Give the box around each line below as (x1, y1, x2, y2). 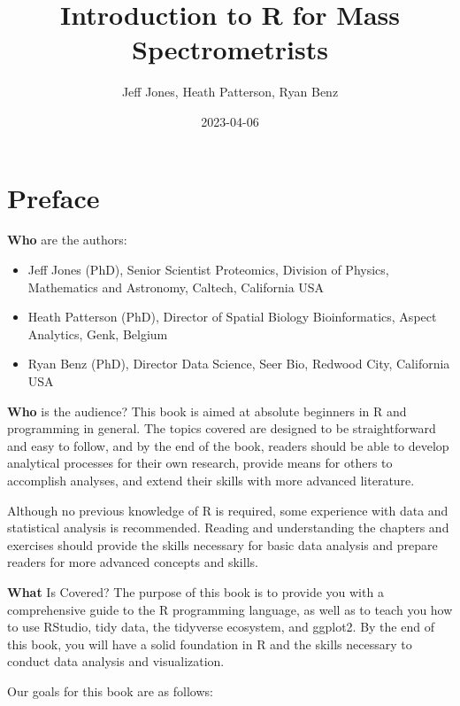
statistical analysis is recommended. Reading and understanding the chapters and (7, 518, 449, 537)
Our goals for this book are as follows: (7, 681, 213, 700)
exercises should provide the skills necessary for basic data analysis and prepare (7, 535, 438, 554)
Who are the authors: (7, 230, 127, 249)
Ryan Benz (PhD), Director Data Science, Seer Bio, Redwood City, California (27, 354, 450, 373)
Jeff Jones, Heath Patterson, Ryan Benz (121, 82, 339, 101)
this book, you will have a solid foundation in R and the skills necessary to (7, 634, 412, 653)
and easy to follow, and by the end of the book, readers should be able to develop (7, 436, 449, 454)
